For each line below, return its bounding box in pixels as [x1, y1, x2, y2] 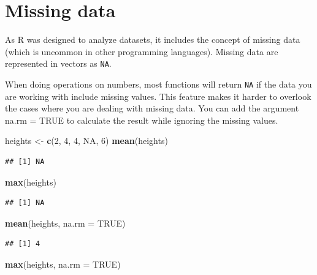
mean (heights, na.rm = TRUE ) [5, 216, 126, 229]
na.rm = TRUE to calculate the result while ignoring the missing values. [5, 113, 278, 126]
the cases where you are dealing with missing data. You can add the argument [5, 102, 299, 115]
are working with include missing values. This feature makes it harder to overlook [5, 89, 311, 102]
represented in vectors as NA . [5, 57, 112, 70]
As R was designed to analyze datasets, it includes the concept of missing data [5, 33, 300, 46]
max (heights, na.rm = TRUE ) [5, 257, 121, 270]
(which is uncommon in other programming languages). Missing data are [5, 45, 278, 58]
